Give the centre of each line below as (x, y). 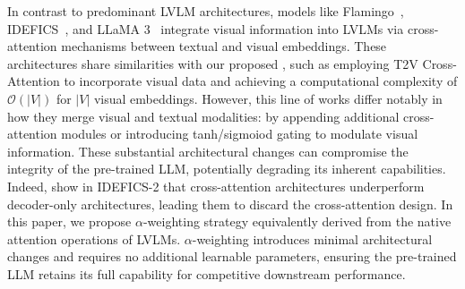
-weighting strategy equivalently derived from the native (297, 221)
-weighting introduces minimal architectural (312, 238)
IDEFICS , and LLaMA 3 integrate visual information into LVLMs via (206, 28)
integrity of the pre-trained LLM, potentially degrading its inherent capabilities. (227, 169)
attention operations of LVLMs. (94, 238)
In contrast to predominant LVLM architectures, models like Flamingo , (206, 11)
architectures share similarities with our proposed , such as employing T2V (213, 63)
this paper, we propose (69, 221)
